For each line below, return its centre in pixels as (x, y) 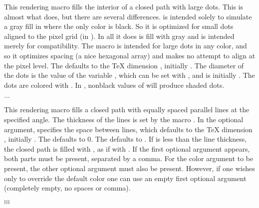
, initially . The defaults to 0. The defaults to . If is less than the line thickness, (126, 139)
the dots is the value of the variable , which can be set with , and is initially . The (129, 75)
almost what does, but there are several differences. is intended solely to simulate (128, 16)
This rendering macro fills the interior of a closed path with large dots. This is (124, 6)
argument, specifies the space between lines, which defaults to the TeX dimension (128, 129)
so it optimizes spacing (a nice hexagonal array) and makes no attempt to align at (130, 55)
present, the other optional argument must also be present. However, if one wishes (129, 168)
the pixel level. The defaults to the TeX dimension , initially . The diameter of (124, 65)
